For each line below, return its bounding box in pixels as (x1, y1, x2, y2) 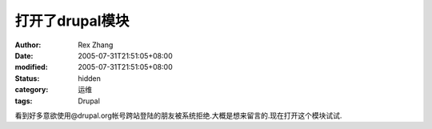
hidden (78, 73, 102, 83)
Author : (14, 40, 42, 50)
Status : (14, 73, 40, 83)
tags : (14, 96, 33, 106)
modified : (14, 62, 48, 72)
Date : (14, 50, 34, 60)
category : (14, 85, 49, 95)
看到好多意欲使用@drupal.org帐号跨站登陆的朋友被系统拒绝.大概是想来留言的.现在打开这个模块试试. (14, 111, 342, 120)
